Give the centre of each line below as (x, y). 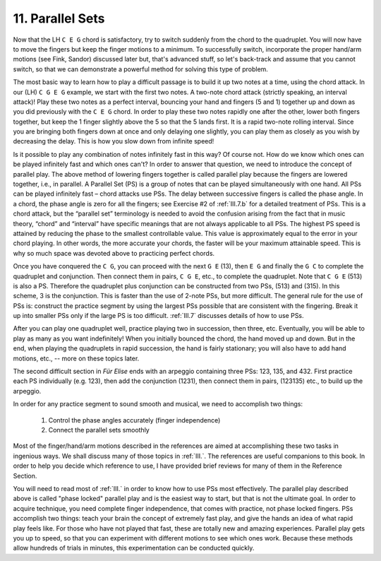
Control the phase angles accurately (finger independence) (134, 420)
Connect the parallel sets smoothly (99, 430)
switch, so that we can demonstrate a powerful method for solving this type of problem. (140, 69)
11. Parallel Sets (59, 18)
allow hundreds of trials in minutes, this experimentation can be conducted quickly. (134, 548)
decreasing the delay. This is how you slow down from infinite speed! (114, 141)
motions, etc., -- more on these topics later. (76, 358)
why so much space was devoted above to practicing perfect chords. (114, 253)
